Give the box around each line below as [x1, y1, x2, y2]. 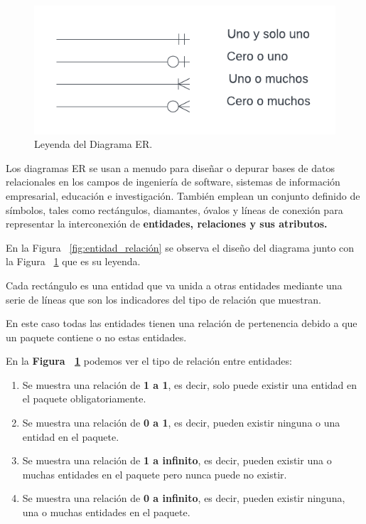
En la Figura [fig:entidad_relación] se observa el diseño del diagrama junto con [6, 240, 355, 255]
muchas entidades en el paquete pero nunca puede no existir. [22, 466, 287, 481]
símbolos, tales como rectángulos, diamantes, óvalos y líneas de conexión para [6, 202, 343, 217]
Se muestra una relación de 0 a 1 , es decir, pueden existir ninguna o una [22, 415, 340, 430]
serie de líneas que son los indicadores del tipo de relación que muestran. [6, 292, 321, 306]
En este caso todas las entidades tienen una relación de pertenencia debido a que [6, 316, 357, 331]
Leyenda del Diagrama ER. [34, 137, 153, 151]
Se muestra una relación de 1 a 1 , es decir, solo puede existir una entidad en [22, 377, 357, 392]
